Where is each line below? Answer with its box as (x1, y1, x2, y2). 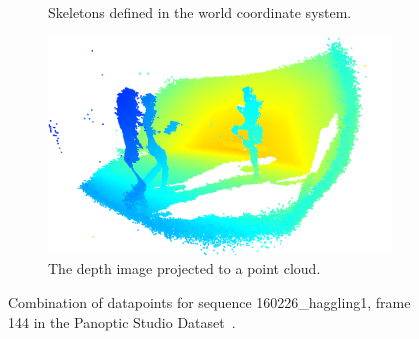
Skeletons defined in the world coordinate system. (48, 2, 352, 22)
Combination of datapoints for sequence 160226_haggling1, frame (8, 292, 411, 313)
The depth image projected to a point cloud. (48, 258, 321, 279)
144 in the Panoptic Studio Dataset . (8, 311, 236, 332)
